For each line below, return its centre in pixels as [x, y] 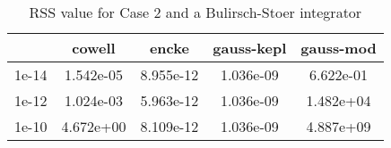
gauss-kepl [250, 48]
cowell [94, 48]
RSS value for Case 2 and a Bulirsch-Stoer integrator [195, 12]
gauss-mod [339, 48]
